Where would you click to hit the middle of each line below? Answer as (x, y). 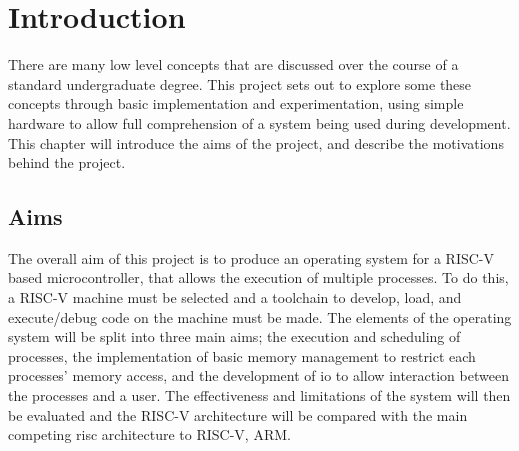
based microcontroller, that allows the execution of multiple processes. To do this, (258, 277)
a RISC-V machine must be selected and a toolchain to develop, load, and (235, 297)
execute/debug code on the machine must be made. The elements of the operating (260, 316)
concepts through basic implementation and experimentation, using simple (236, 103)
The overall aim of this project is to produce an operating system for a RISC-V (251, 257)
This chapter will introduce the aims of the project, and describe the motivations (256, 142)
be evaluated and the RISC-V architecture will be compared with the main (238, 414)
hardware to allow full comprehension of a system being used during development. (259, 122)
